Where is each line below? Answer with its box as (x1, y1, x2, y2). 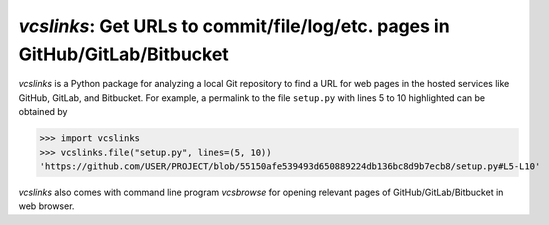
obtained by (18, 106, 68, 118)
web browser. (18, 200, 75, 212)
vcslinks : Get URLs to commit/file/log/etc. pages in (18, 15, 450, 37)
